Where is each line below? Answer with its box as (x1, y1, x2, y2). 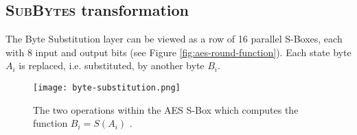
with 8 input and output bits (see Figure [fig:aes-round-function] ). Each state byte (5, 45, 352, 59)
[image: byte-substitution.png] (33, 82, 181, 93)
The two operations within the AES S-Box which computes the (33, 102, 299, 116)
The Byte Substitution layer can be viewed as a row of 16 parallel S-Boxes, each (5, 32, 343, 46)
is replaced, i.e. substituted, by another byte (19, 58, 205, 73)
